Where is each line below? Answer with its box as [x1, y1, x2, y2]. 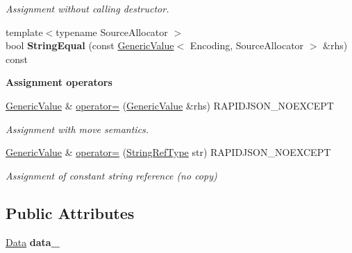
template [6, 24, 43, 39]
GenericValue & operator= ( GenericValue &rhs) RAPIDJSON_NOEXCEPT [6, 98, 334, 112]
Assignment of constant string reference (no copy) [6, 168, 217, 182]
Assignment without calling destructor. [6, 1, 169, 15]
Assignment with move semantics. [6, 121, 149, 136]
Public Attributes [6, 202, 135, 223]
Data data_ [6, 234, 60, 249]
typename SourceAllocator [56, 24, 168, 39]
